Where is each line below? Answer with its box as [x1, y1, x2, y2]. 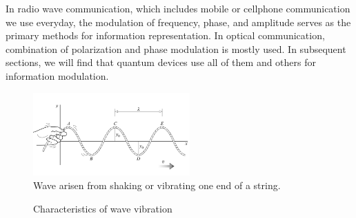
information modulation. [6, 68, 109, 83]
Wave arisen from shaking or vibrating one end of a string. [33, 178, 281, 192]
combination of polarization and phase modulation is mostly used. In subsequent [6, 41, 346, 56]
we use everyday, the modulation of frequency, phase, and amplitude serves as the [6, 14, 351, 29]
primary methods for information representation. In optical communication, [6, 28, 325, 43]
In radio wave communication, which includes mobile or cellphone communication [6, 1, 350, 15]
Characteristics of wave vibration [33, 201, 172, 215]
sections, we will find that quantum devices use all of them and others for [6, 55, 317, 69]
